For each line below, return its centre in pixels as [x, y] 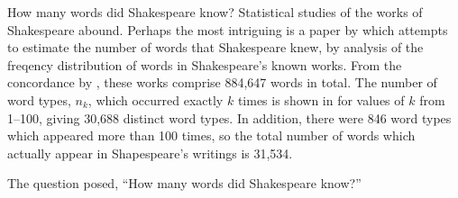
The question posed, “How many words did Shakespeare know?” [184, 183]
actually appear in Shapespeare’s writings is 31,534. [150, 153]
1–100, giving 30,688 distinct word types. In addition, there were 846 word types [229, 117]
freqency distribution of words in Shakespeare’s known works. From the [205, 64]
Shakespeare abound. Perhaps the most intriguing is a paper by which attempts [228, 29]
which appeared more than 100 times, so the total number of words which [211, 135]
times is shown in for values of [321, 99]
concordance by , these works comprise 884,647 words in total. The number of [222, 82]
